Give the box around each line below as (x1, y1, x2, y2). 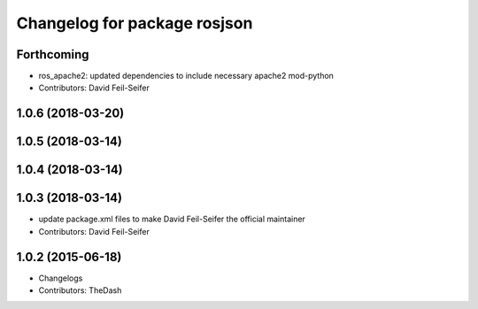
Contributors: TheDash (38, 285, 122, 296)
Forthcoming (16, 47, 89, 62)
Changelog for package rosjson (16, 13, 253, 33)
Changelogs (38, 273, 83, 283)
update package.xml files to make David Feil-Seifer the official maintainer (38, 213, 305, 225)
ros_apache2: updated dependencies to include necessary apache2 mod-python (38, 71, 334, 81)
